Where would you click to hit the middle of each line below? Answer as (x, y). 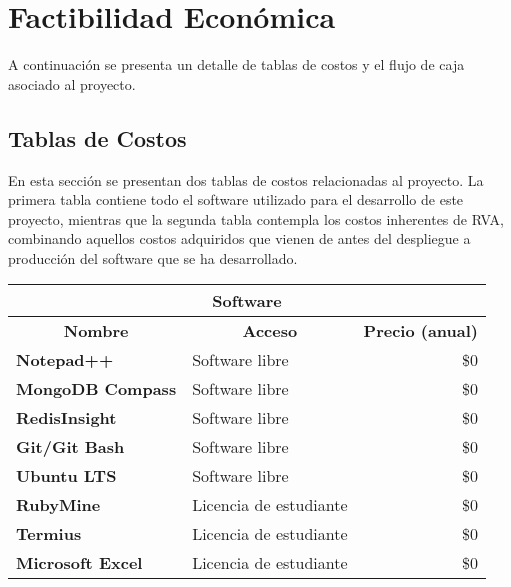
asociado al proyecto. (72, 83)
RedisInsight (66, 418)
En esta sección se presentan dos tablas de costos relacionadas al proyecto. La (246, 179)
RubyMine (58, 505)
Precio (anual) (421, 331)
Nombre (96, 331)
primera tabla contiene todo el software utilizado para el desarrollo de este (236, 199)
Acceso (270, 331)
